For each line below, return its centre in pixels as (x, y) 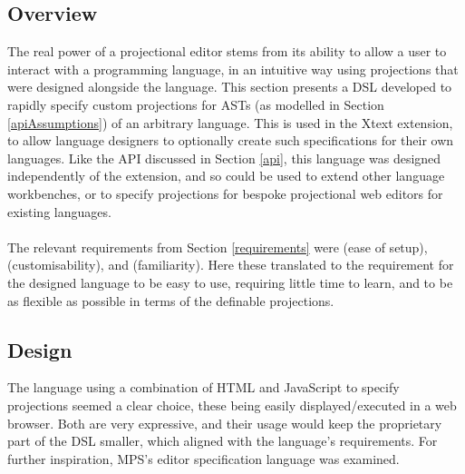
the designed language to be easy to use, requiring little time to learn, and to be (230, 282)
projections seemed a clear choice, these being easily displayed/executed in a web (232, 405)
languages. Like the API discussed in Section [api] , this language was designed (224, 158)
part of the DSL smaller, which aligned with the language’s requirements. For (223, 441)
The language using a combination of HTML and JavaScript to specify (203, 387)
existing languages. (59, 211)
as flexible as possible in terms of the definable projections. (171, 300)
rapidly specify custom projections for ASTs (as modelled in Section (196, 104)
